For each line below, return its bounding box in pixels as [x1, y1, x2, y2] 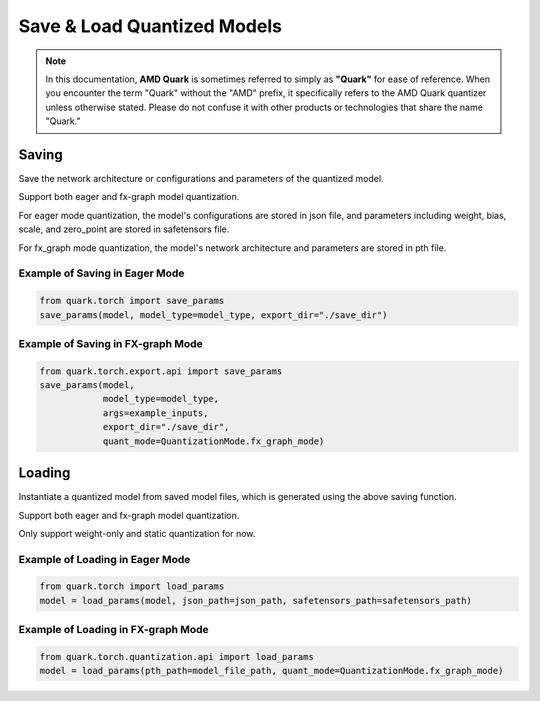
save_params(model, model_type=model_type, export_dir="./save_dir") [39, 309, 388, 320]
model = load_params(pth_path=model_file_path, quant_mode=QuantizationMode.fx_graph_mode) [39, 665, 504, 677]
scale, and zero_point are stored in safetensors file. [18, 223, 230, 235]
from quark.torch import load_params [39, 581, 225, 592]
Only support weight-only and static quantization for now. [18, 527, 256, 539]
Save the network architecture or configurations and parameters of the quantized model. [18, 173, 384, 185]
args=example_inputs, [102, 407, 209, 419]
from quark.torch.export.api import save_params [39, 365, 283, 377]
